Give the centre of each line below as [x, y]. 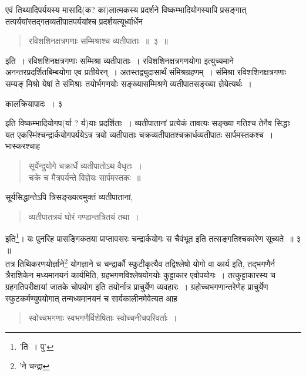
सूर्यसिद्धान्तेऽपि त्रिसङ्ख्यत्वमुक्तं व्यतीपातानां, [69, 197]
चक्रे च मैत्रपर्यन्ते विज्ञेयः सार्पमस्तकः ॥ [85, 177]
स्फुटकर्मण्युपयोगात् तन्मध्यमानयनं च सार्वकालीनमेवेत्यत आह [91, 298]
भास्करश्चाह [23, 146]
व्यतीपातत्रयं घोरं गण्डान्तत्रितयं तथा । [84, 216]
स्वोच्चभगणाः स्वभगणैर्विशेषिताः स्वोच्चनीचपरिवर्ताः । [103, 318]
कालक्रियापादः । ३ [34, 103]
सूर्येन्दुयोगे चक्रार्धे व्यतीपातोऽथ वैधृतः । [85, 165]
